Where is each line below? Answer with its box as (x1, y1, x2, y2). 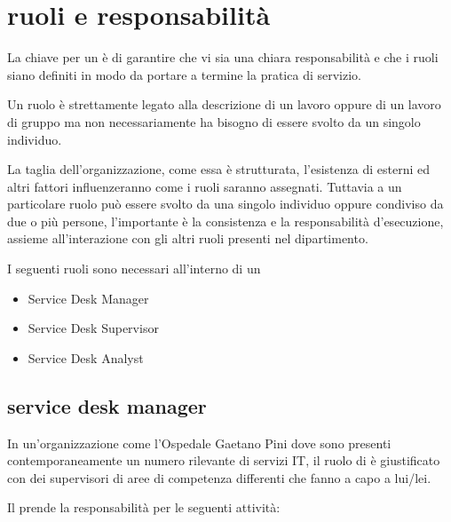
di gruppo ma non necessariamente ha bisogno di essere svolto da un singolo (7, 112, 421, 130)
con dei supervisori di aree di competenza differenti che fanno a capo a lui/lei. (7, 468, 431, 486)
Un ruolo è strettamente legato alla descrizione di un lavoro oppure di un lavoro (7, 95, 441, 114)
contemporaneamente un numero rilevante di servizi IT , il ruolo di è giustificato (7, 451, 440, 470)
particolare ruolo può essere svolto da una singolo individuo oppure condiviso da (7, 194, 444, 213)
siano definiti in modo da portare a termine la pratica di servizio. (7, 65, 361, 83)
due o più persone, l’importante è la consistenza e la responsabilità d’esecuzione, (7, 211, 444, 230)
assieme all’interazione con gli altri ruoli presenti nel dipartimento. (7, 229, 368, 248)
